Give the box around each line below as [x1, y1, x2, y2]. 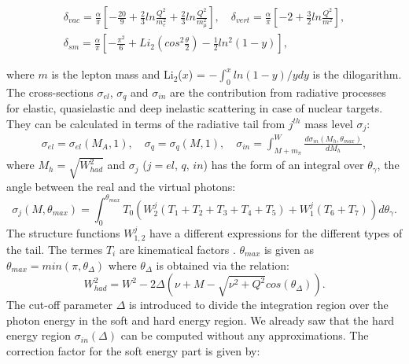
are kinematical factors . [119, 241, 236, 257]
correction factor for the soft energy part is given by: [6, 342, 260, 358]
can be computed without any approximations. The [120, 327, 369, 344]
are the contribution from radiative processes [170, 83, 386, 100]
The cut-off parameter [6, 296, 113, 313]
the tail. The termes [6, 241, 103, 257]
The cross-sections [6, 83, 94, 100]
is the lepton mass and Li [51, 66, 174, 83]
